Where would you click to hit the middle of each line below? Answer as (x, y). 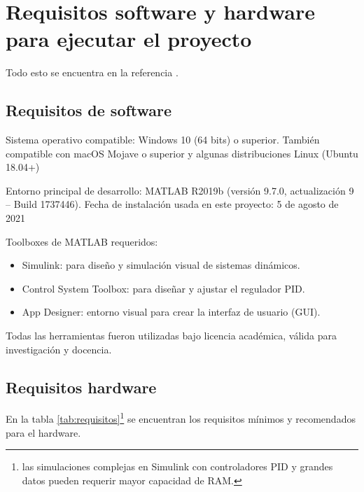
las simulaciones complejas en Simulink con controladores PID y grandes (177, 466)
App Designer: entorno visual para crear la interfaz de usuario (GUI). (171, 312)
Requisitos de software (89, 110)
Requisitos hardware (81, 387)
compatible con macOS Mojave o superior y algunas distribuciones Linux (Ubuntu (182, 153)
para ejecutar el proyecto (129, 39)
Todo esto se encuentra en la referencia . (92, 72)
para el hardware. (43, 432)
